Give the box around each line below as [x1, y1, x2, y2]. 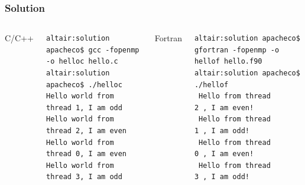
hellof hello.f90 [194, 57, 262, 66]
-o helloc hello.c [46, 57, 118, 66]
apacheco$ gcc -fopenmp [46, 45, 139, 54]
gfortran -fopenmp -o [194, 45, 280, 54]
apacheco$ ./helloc [46, 80, 122, 89]
